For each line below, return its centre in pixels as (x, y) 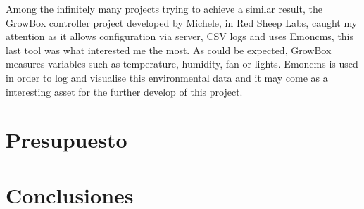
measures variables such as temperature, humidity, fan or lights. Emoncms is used (182, 64)
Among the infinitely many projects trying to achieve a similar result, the (164, 8)
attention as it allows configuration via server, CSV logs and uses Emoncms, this (180, 36)
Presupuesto (67, 140)
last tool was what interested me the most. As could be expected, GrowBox (169, 50)
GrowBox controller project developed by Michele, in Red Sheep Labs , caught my (182, 22)
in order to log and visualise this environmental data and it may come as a (167, 77)
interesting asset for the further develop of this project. (124, 91)
